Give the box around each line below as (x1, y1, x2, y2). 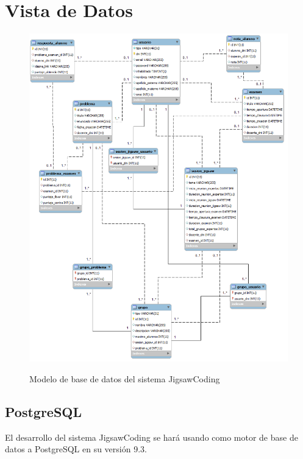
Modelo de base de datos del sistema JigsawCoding (29, 373, 220, 385)
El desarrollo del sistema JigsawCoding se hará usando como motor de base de (5, 430, 298, 443)
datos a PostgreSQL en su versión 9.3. (5, 443, 147, 455)
